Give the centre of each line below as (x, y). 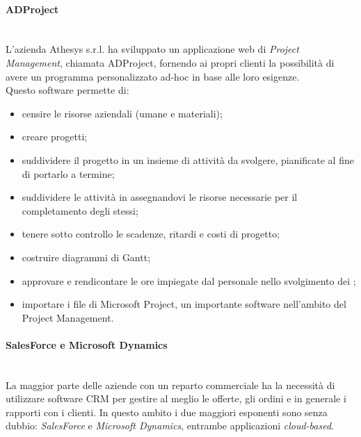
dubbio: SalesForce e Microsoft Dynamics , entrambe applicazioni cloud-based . (170, 426)
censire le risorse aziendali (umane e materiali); (122, 113)
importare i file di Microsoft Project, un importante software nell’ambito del (184, 304)
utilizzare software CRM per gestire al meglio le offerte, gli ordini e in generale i (176, 398)
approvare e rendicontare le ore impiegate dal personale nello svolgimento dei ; (189, 280)
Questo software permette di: (67, 90)
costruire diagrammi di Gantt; (86, 257)
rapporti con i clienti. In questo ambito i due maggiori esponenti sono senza (167, 412)
